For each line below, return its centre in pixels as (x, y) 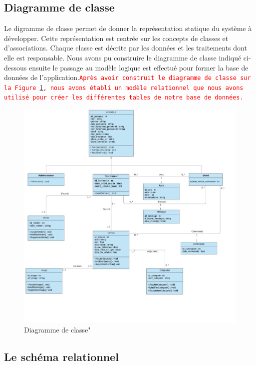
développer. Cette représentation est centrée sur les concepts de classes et (116, 38)
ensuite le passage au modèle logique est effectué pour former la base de (138, 67)
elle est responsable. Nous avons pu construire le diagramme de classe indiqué (123, 57)
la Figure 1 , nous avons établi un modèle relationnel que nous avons (124, 87)
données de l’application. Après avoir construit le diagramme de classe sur (128, 77)
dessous (15, 67)
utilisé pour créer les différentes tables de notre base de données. (124, 98)
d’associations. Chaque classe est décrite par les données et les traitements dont (126, 48)
